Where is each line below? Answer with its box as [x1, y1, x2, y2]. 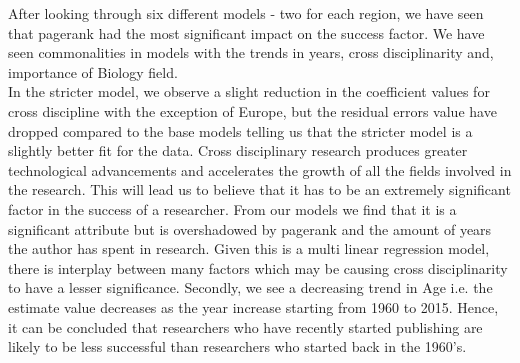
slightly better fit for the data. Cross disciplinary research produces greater [8, 140, 468, 161]
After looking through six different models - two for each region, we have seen [8, 3, 484, 23]
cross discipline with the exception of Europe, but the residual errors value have [8, 100, 497, 121]
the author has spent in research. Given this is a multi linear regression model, [8, 238, 490, 259]
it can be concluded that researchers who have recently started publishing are [8, 316, 483, 337]
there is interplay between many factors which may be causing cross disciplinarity [8, 257, 508, 278]
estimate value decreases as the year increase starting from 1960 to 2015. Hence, [8, 296, 499, 317]
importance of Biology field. [8, 61, 178, 82]
